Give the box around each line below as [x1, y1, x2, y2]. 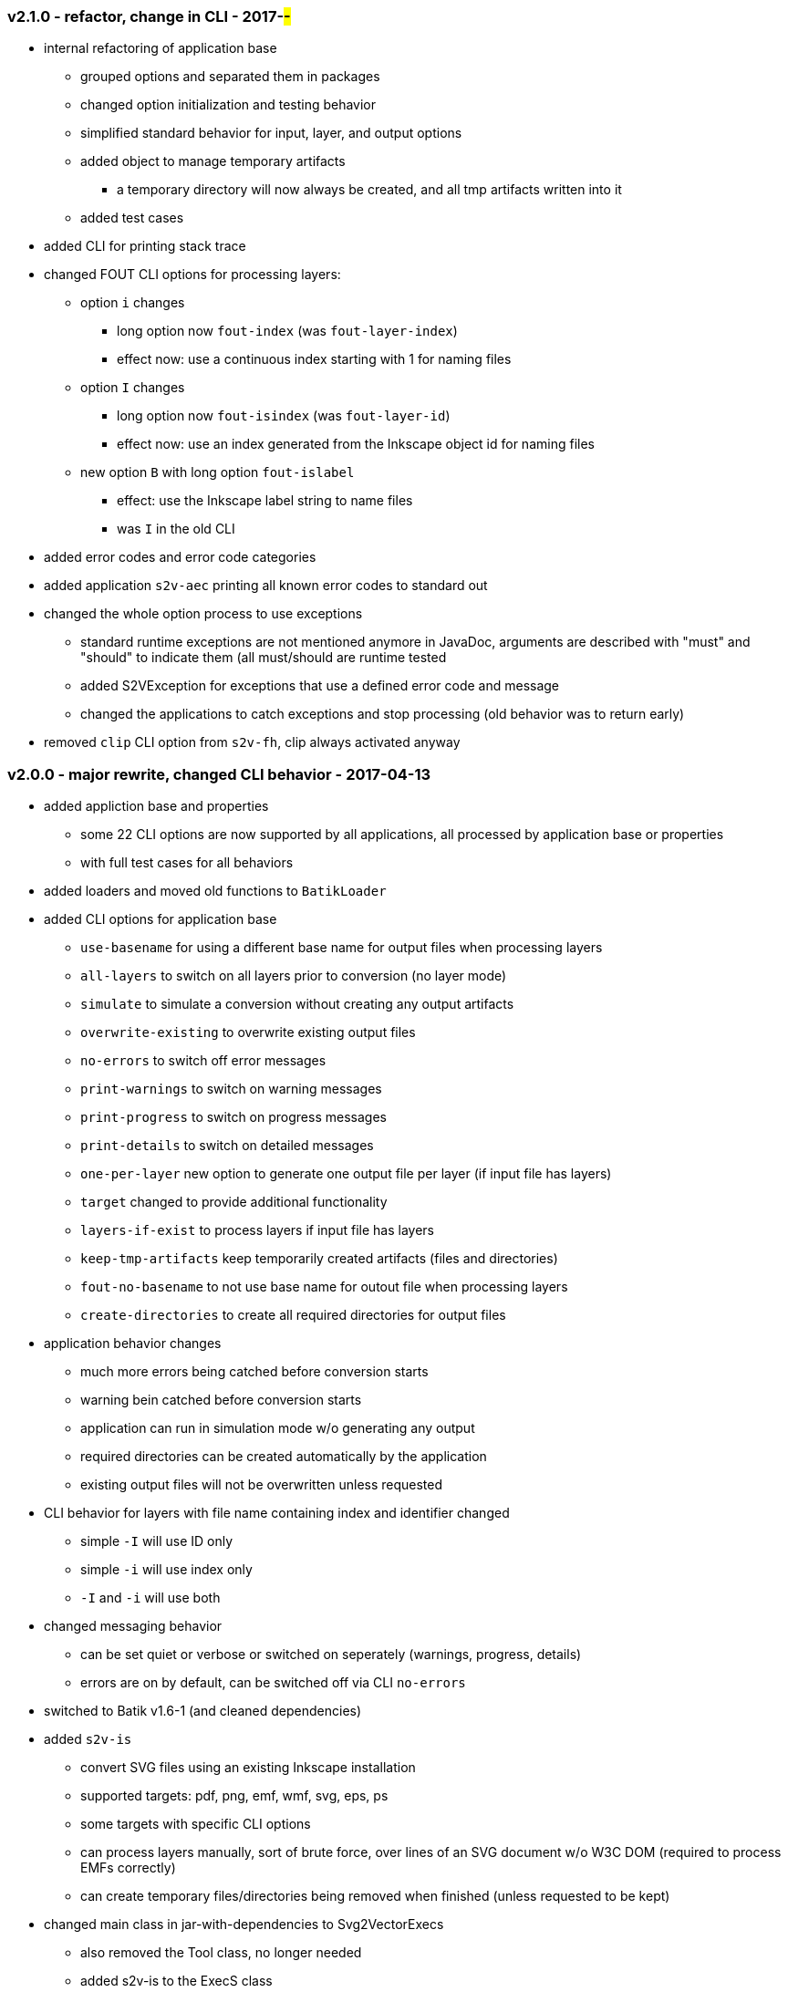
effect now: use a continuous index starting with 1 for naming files [117, 351, 512, 368]
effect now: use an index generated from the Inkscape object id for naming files [117, 436, 595, 452]
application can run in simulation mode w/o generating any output [80, 1420, 475, 1437]
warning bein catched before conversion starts [80, 1392, 362, 1408]
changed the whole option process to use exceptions [44, 606, 363, 622]
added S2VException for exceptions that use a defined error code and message [80, 678, 560, 694]
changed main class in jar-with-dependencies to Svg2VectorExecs [44, 1916, 444, 1933]
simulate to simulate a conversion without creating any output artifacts [80, 996, 514, 1012]
